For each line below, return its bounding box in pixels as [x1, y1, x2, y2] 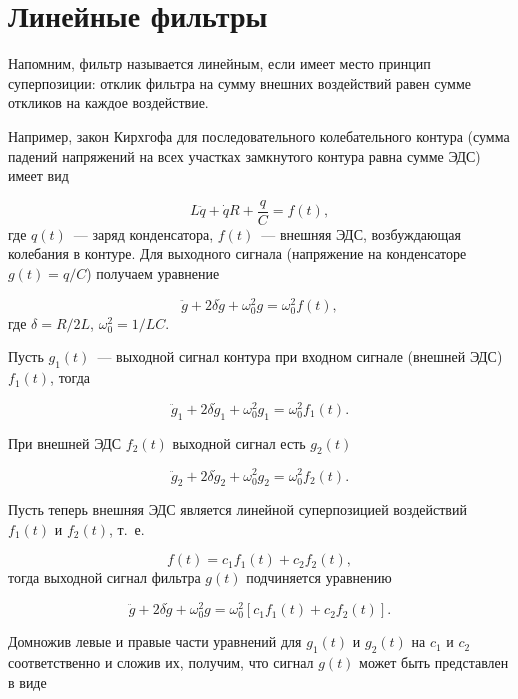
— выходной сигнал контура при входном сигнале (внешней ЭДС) [97, 346, 503, 367]
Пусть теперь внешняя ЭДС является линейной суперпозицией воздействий [8, 499, 467, 520]
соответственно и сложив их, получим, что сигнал [8, 652, 314, 673]
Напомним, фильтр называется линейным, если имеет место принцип [8, 53, 431, 74]
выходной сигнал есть [172, 432, 306, 453]
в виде [8, 671, 47, 692]
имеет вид [8, 165, 69, 186]
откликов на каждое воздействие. [8, 92, 209, 113]
